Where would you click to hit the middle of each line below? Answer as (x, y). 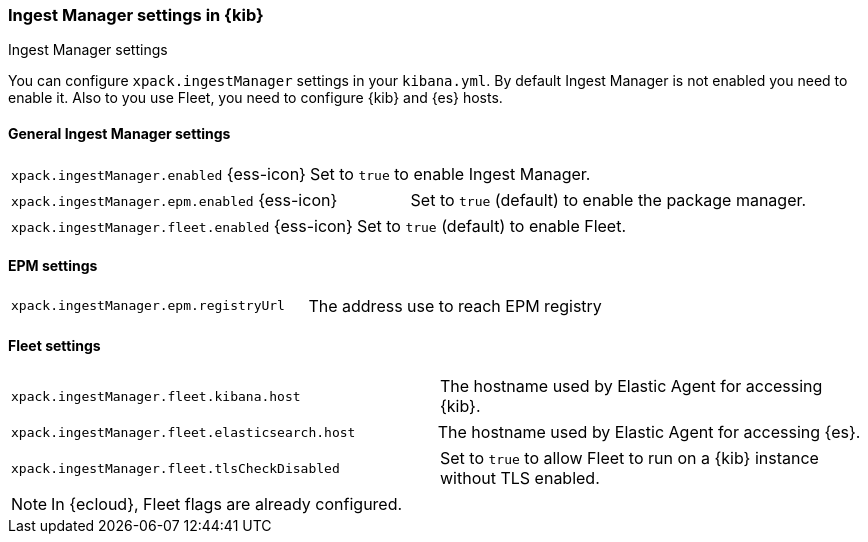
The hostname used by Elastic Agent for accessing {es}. (649, 432)
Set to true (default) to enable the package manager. (608, 199)
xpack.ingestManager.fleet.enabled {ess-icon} (182, 225)
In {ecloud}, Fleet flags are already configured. (227, 504)
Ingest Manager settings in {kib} (136, 15)
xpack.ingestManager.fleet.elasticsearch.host (183, 432)
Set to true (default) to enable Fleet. (491, 225)
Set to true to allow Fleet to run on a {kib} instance (629, 458)
